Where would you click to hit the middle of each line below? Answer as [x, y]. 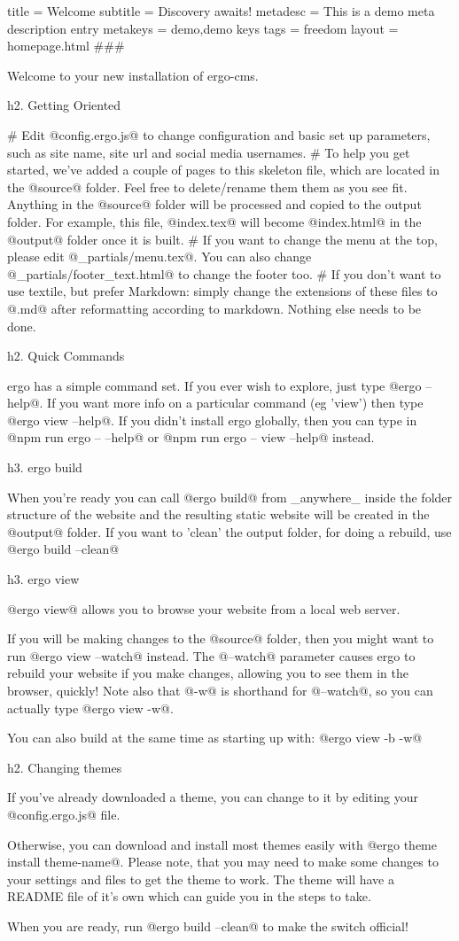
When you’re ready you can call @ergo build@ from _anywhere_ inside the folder [230, 497]
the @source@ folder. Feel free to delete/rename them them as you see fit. [207, 187]
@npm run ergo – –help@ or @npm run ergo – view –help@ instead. [191, 437]
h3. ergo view [43, 579]
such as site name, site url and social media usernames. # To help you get [209, 152]
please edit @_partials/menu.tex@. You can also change [159, 257]
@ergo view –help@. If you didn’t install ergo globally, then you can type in [212, 420]
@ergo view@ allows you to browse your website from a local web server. [204, 608]
